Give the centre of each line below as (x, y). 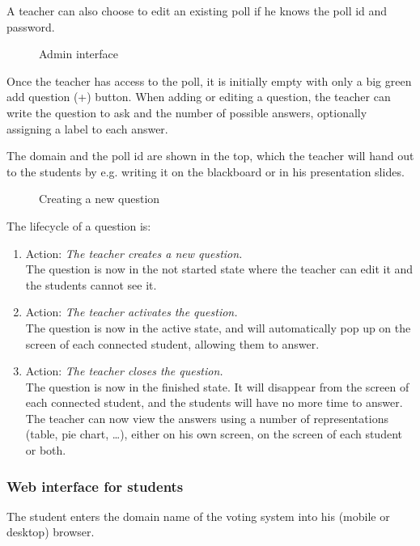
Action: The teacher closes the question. (124, 371)
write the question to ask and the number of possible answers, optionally (187, 112)
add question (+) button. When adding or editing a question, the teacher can (199, 97)
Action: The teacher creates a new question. (134, 253)
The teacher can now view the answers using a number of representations (207, 418)
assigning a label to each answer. (87, 128)
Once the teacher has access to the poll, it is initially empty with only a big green (209, 80)
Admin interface (79, 54)
